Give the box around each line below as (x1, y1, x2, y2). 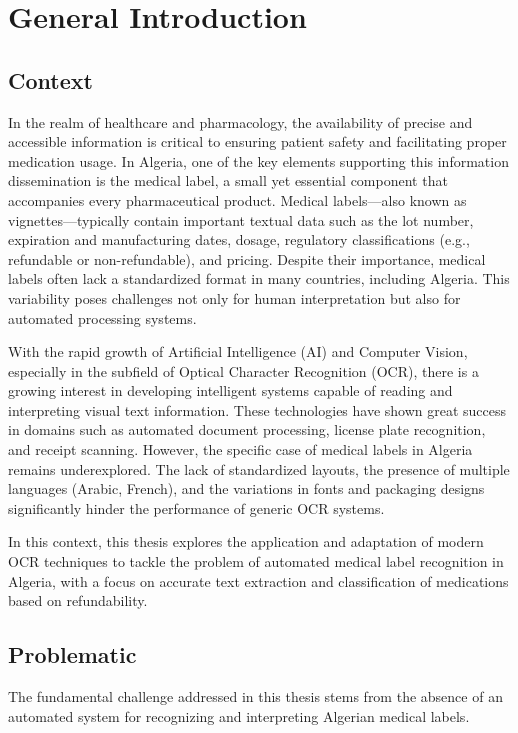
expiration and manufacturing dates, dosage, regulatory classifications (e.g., (8, 229, 470, 250)
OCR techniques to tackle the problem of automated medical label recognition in (8, 551, 504, 572)
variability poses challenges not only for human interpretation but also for (8, 287, 461, 308)
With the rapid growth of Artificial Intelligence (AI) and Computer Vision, (8, 341, 468, 362)
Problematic (8, 639, 137, 670)
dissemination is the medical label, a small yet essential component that (8, 170, 448, 191)
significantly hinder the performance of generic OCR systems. (8, 497, 385, 518)
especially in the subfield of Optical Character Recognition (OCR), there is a (8, 360, 479, 381)
